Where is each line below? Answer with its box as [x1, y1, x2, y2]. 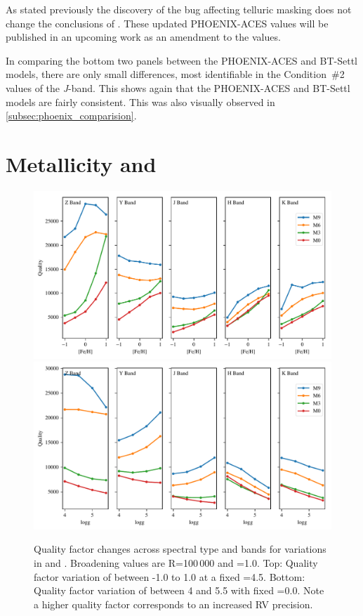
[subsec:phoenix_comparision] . [6, 108, 137, 123]
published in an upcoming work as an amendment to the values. [6, 30, 281, 44]
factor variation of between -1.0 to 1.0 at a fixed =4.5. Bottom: [34, 569, 305, 584]
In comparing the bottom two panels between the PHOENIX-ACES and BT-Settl [6, 53, 358, 67]
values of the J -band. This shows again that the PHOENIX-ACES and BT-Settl [6, 80, 350, 95]
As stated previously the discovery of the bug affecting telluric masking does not [6, 2, 352, 16]
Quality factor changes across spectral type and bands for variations [34, 542, 326, 556]
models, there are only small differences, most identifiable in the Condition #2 [6, 67, 345, 81]
